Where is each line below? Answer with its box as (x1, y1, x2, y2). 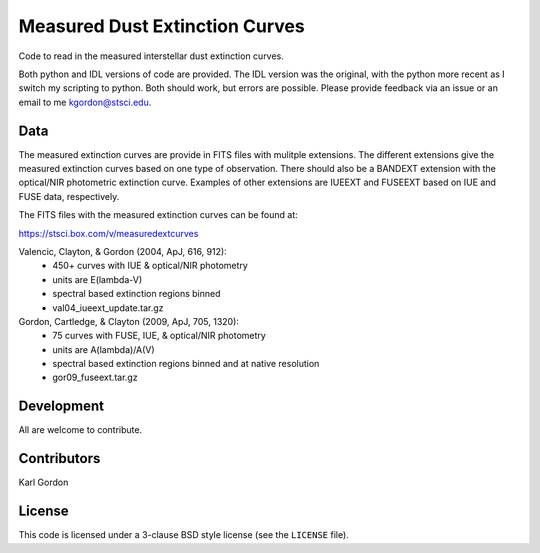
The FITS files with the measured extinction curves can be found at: (18, 209, 299, 221)
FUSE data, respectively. (18, 190, 120, 202)
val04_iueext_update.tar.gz (52, 301, 164, 314)
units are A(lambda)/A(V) (52, 343, 155, 355)
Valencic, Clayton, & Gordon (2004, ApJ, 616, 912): (18, 245, 227, 257)
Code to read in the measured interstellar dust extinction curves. (18, 50, 284, 62)
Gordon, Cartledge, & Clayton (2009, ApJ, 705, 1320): (18, 315, 240, 327)
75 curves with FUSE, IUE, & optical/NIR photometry (52, 330, 267, 342)
